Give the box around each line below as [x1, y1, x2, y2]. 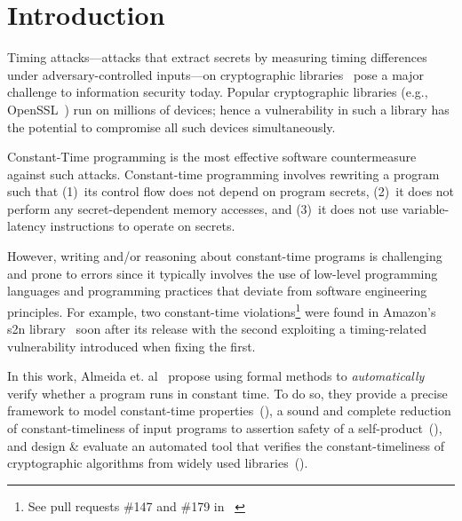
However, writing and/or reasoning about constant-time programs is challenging [7, 247, 442, 265]
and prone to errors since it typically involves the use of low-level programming [7, 264, 438, 282]
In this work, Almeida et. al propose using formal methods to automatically [7, 367, 425, 385]
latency [7, 217, 46, 235]
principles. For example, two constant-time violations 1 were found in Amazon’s [7, 299, 436, 320]
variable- [402, 199, 450, 217]
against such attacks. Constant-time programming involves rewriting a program [7, 164, 440, 183]
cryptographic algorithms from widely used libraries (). [7, 454, 308, 472]
